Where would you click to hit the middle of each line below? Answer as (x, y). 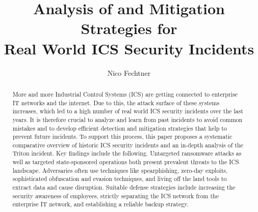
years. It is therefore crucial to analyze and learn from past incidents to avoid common (127, 119)
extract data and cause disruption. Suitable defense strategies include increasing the (124, 187)
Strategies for (129, 28)
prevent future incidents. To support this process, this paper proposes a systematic (122, 137)
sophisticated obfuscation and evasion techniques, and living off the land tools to (120, 179)
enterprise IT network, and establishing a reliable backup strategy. (100, 204)
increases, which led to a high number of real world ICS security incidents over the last (128, 111)
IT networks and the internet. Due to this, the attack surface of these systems (116, 102)
